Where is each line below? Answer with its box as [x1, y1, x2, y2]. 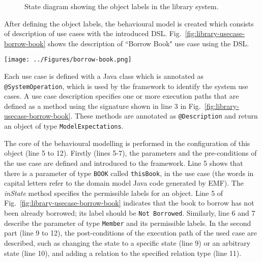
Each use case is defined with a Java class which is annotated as [4, 71, 204, 81]
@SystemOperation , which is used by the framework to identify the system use [4, 80, 248, 91]
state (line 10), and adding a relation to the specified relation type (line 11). [4, 247, 242, 258]
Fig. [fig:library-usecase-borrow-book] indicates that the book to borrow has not [4, 197, 254, 208]
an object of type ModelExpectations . [4, 121, 124, 131]
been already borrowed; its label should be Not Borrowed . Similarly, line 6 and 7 [4, 208, 255, 218]
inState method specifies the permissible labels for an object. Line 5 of [4, 187, 223, 198]
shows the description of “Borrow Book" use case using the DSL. [48, 38, 249, 48]
